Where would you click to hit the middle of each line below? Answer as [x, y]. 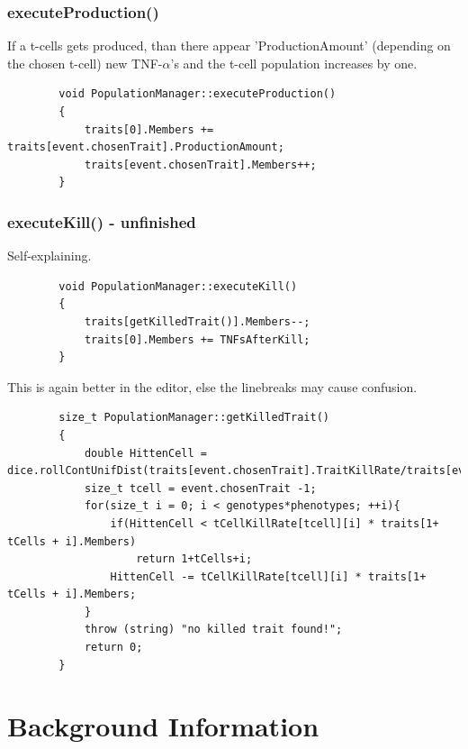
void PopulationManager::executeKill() [178, 286]
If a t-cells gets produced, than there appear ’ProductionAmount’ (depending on [229, 46]
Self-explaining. [49, 256]
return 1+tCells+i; [194, 559]
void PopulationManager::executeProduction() [198, 94]
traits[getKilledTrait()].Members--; [197, 321]
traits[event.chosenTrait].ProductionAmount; [146, 147]
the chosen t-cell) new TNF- [85, 63]
